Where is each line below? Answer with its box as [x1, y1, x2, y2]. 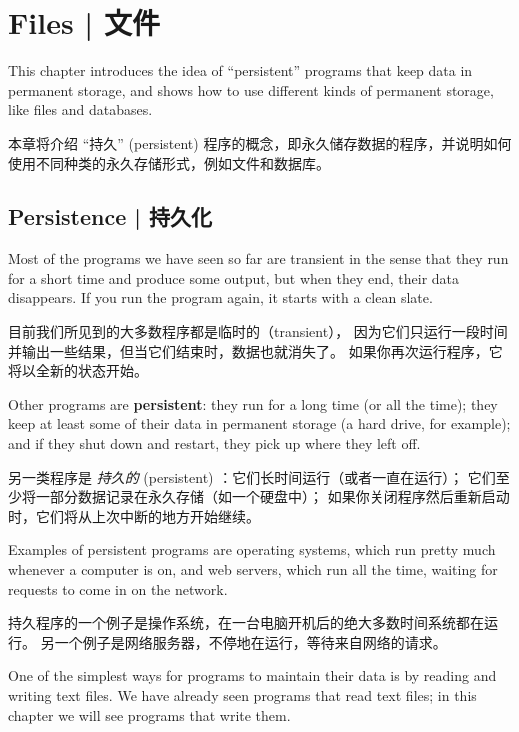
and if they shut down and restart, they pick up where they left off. [8, 433, 421, 454]
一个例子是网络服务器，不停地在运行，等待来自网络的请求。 [54, 631, 447, 652]
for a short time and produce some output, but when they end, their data [8, 267, 460, 288]
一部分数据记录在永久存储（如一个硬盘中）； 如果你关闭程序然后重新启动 [35, 486, 510, 507]
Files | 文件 [8, 2, 160, 43]
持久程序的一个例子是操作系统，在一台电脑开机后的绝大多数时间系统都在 [8, 612, 484, 633]
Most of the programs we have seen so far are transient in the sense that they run [8, 248, 509, 269]
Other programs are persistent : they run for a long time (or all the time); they [8, 393, 498, 414]
